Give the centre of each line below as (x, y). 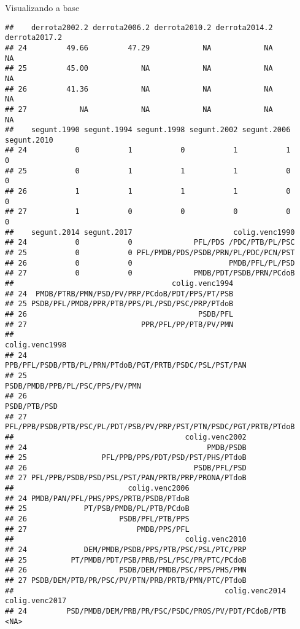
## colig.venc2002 (126, 437)
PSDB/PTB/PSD (31, 406)
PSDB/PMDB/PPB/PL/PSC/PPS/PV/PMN (73, 386)
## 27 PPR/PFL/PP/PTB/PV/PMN (119, 324)
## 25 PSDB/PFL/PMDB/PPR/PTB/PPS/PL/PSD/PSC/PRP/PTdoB (119, 304)
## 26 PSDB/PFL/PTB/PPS (97, 519)
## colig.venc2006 (97, 489)
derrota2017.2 (34, 38)
